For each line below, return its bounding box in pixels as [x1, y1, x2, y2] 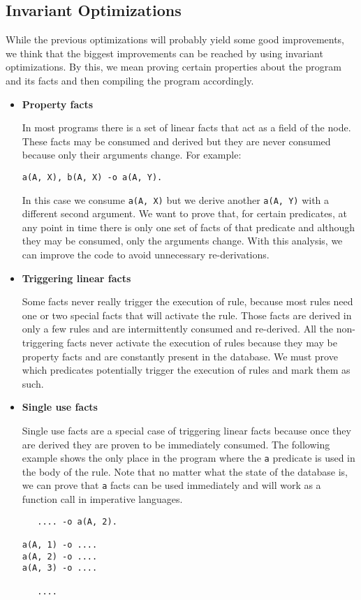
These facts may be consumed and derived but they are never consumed [22, 133, 331, 148]
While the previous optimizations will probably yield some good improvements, [6, 32, 344, 47]
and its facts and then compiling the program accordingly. [6, 73, 254, 87]
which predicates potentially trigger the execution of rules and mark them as [22, 363, 351, 377]
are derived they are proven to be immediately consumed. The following [22, 437, 330, 451]
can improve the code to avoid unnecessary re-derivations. [22, 247, 270, 262]
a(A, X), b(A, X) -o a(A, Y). [22, 172, 163, 182]
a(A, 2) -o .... [22, 551, 98, 562]
